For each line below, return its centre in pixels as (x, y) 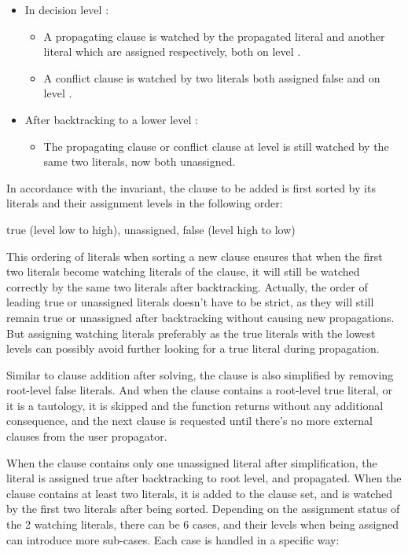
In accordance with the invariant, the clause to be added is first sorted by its (191, 187)
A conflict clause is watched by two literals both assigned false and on (212, 77)
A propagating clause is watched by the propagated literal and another (214, 36)
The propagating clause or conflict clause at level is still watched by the (216, 146)
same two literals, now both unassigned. (140, 161)
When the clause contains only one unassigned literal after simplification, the (192, 462)
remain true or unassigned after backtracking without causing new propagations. (200, 317)
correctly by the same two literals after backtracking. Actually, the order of (187, 286)
